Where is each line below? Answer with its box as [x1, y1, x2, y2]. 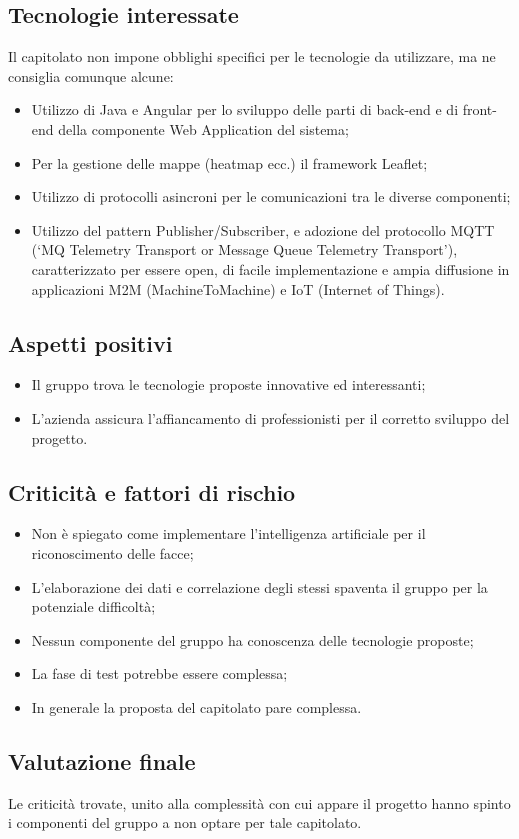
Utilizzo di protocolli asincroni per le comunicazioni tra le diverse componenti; [31, 186, 511, 207]
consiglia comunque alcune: [8, 65, 174, 86]
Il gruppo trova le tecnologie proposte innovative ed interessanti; [31, 374, 426, 395]
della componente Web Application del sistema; [58, 118, 349, 139]
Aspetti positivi [8, 327, 173, 358]
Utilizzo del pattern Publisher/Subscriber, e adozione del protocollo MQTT [31, 219, 495, 240]
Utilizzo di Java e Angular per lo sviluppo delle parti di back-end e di [31, 99, 459, 120]
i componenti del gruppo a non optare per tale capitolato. [8, 812, 362, 833]
